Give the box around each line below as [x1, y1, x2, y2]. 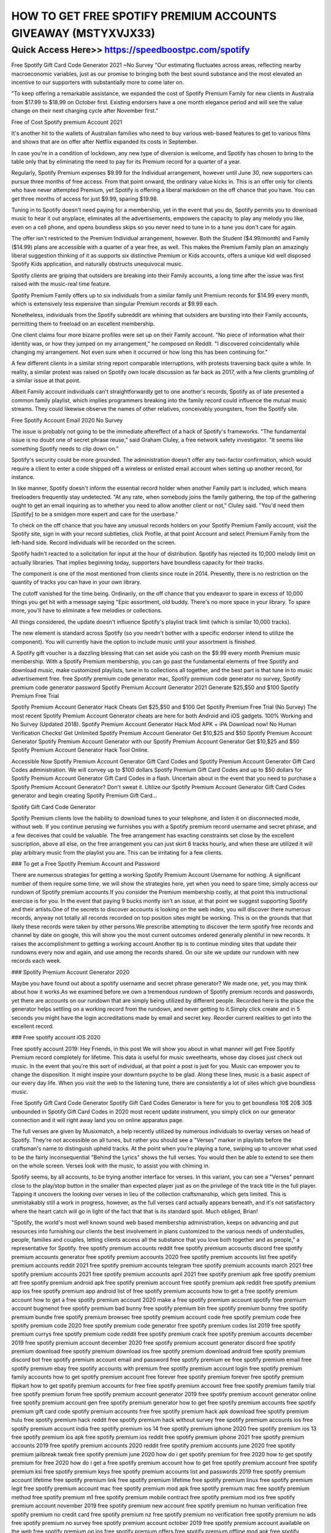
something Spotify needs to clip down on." [11, 445, 119, 452]
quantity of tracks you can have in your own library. [11, 578, 142, 586]
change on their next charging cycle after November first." [11, 107, 159, 115]
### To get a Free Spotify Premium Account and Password [11, 860, 160, 867]
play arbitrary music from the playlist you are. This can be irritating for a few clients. [11, 849, 223, 856]
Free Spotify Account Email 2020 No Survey [11, 416, 123, 424]
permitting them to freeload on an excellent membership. [11, 319, 156, 327]
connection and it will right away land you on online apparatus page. [11, 1116, 184, 1123]
